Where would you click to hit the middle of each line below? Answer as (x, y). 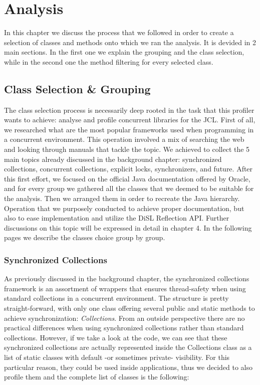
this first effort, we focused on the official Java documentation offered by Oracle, (127, 178)
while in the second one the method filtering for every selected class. (109, 61)
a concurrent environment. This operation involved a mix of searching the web (124, 139)
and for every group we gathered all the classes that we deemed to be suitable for (129, 188)
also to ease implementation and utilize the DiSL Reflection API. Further (117, 218)
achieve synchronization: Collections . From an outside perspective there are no (124, 318)
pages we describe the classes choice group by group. (85, 237)
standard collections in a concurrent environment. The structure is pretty (116, 298)
